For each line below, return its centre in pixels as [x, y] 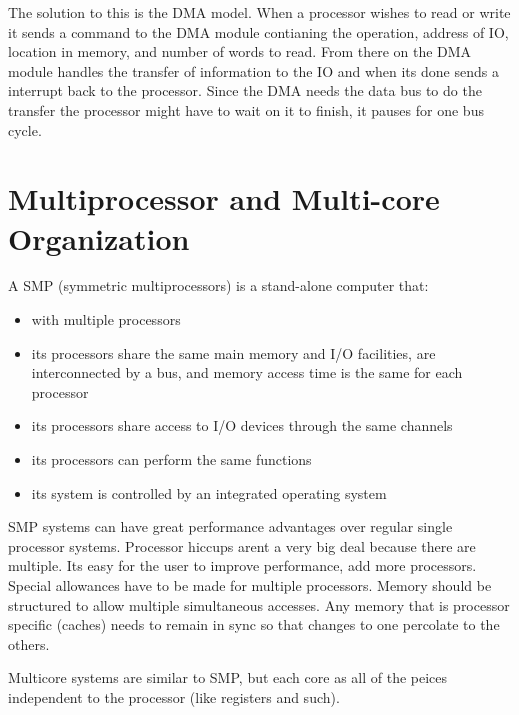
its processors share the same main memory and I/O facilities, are [233, 352]
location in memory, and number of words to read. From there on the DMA [240, 51]
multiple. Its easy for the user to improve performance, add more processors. [242, 565]
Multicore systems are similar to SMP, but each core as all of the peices [228, 677]
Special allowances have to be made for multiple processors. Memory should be [250, 585]
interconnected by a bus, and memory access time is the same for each [247, 372]
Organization [99, 237]
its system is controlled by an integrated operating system [209, 492]
